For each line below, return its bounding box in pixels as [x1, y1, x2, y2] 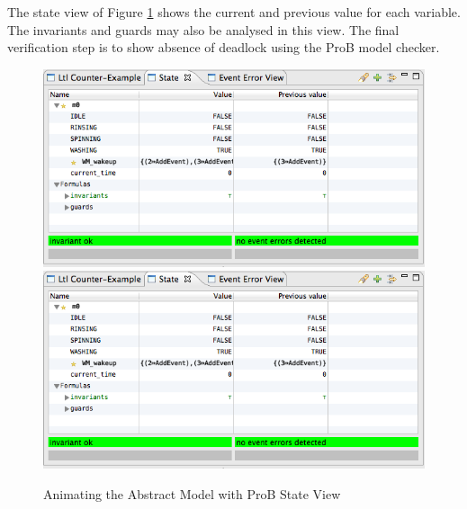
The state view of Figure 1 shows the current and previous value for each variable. [7, 3, 461, 21]
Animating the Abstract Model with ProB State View [43, 485, 341, 504]
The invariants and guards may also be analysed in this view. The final [7, 20, 400, 39]
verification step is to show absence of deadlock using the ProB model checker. [7, 38, 440, 57]
